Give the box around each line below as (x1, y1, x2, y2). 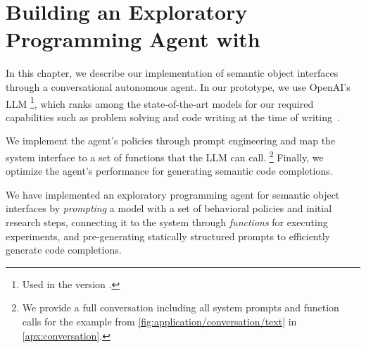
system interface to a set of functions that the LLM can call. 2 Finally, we (6, 147, 324, 164)
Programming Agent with (6, 25, 260, 54)
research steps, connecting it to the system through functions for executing (6, 214, 328, 229)
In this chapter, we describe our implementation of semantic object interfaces (6, 66, 339, 80)
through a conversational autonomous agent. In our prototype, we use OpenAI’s (6, 79, 351, 94)
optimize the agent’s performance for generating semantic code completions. (6, 163, 333, 178)
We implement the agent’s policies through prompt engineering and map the (6, 133, 336, 148)
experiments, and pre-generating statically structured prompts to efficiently (6, 228, 330, 243)
